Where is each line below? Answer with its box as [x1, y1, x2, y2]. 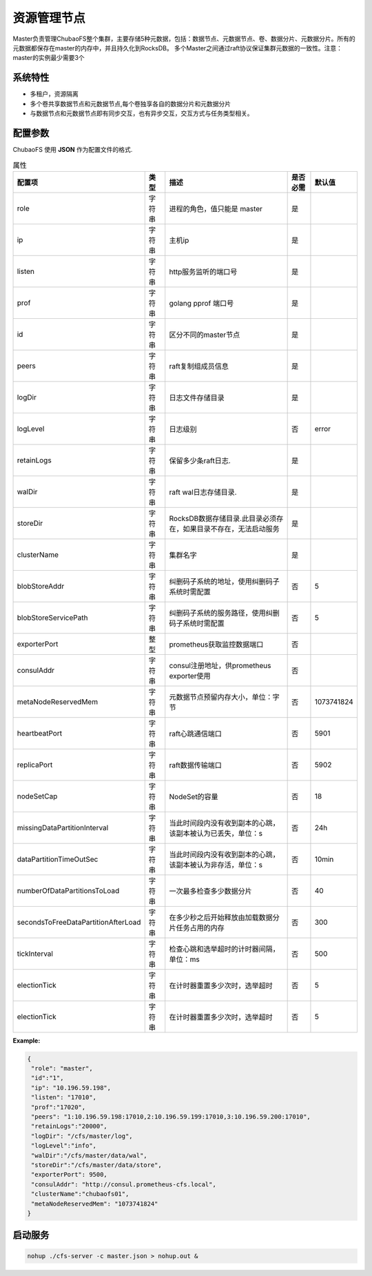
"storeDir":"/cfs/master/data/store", [31, 1161, 162, 1169]
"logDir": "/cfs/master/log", [31, 1132, 134, 1140]
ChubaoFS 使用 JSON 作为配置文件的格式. [12, 145, 133, 153]
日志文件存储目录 [169, 393, 225, 402]
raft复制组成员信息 [169, 361, 229, 371]
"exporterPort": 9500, [31, 1170, 108, 1179]
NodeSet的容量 [169, 792, 218, 801]
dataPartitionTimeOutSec [17, 854, 99, 864]
